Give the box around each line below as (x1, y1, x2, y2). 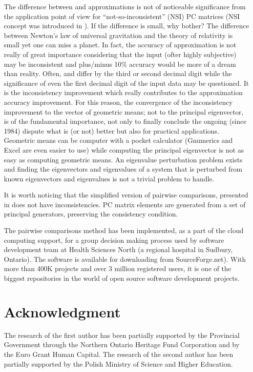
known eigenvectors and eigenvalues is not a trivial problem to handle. (4, 173, 214, 183)
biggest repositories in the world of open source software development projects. (4, 273, 240, 283)
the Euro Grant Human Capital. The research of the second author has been (4, 349, 233, 359)
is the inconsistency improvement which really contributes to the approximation (4, 87, 243, 98)
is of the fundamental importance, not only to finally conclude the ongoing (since (4, 116, 247, 126)
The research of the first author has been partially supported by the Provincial (4, 330, 240, 340)
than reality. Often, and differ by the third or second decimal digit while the (4, 68, 232, 78)
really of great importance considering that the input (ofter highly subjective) (4, 49, 237, 59)
